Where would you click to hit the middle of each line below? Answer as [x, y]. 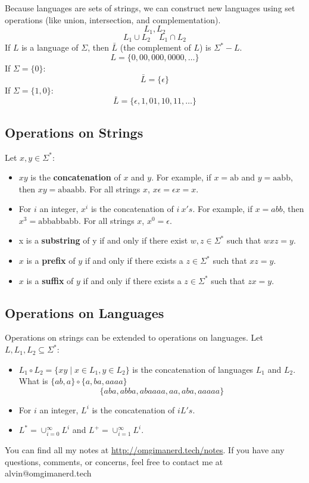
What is [33, 381]
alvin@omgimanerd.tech [48, 473]
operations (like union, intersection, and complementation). [113, 19]
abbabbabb [58, 221]
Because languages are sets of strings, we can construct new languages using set [150, 8]
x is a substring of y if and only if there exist [103, 240]
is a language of [50, 47]
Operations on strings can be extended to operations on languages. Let [134, 337]
